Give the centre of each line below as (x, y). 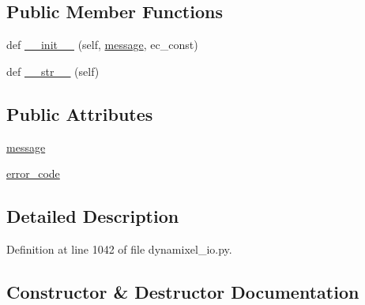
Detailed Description (93, 216)
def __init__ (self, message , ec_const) (102, 45)
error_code (33, 173)
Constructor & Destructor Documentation (183, 291)
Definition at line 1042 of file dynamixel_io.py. (119, 249)
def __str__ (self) (53, 71)
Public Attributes (80, 113)
